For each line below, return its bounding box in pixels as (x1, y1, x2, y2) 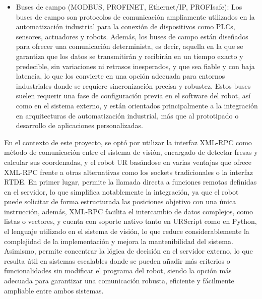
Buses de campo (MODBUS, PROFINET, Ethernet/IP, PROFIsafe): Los (16, 2, 242, 12)
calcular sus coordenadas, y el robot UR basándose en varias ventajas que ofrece (4, 156, 251, 167)
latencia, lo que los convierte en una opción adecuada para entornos (16, 71, 225, 81)
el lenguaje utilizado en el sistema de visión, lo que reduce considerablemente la (4, 226, 249, 236)
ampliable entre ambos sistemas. (4, 285, 104, 295)
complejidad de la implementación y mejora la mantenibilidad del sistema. (4, 235, 233, 246)
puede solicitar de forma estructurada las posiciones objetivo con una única (4, 196, 236, 207)
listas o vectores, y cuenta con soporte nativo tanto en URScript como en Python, (4, 216, 257, 226)
